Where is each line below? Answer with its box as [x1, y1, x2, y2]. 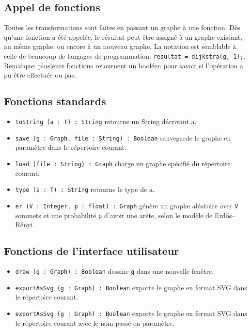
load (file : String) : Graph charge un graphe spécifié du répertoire [15, 158, 231, 168]
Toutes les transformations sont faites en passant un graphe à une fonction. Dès [4, 22, 240, 32]
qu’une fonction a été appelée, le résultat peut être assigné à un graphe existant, [4, 32, 242, 42]
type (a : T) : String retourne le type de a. [15, 184, 155, 194]
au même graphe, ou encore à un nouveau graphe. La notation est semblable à [4, 41, 236, 51]
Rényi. [15, 220, 34, 230]
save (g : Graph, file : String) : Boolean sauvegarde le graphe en [15, 132, 231, 142]
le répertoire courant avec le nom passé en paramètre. [15, 317, 174, 328]
